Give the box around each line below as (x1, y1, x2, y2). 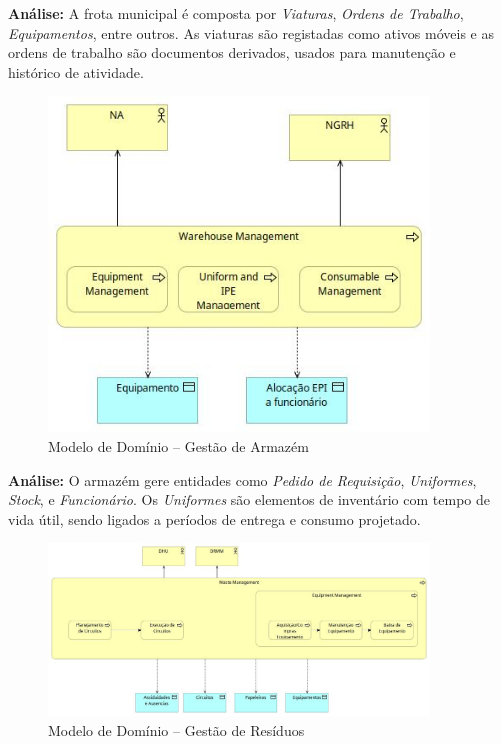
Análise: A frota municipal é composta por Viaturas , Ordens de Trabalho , (8, 3, 464, 23)
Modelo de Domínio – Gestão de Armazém (48, 436, 309, 457)
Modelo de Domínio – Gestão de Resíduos (48, 719, 305, 740)
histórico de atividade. (8, 61, 144, 82)
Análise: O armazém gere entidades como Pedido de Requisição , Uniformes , (8, 469, 477, 490)
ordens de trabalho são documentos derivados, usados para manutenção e (8, 42, 456, 63)
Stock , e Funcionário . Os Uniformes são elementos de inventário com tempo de (8, 489, 490, 510)
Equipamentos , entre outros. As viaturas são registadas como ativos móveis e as (8, 22, 494, 43)
